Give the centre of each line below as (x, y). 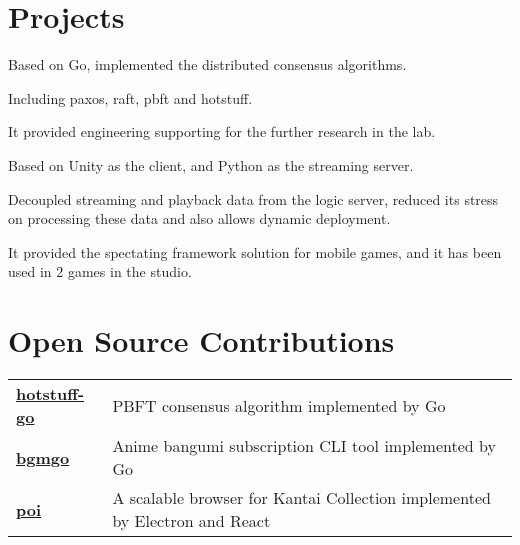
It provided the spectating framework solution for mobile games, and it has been (255, 251)
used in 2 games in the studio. (100, 271)
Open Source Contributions (201, 340)
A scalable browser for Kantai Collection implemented (301, 497)
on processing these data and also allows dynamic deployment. (199, 218)
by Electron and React (191, 520)
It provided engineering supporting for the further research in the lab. (222, 131)
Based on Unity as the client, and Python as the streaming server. (211, 164)
